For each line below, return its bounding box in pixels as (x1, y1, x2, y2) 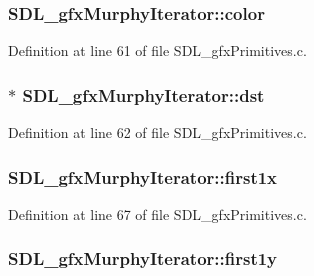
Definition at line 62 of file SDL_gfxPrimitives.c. (8, 122, 307, 143)
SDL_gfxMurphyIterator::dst (22, 82, 265, 107)
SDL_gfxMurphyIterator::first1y (8, 246, 278, 271)
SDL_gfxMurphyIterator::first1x (8, 164, 278, 189)
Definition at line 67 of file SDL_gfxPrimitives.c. (8, 203, 307, 224)
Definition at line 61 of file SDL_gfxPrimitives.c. (8, 40, 307, 61)
